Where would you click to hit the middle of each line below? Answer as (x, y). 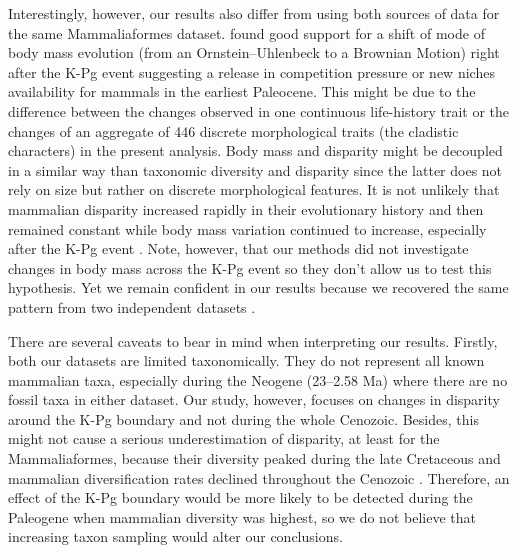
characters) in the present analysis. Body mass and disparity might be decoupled (255, 150)
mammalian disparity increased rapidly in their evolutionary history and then (246, 208)
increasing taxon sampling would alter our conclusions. (175, 536)
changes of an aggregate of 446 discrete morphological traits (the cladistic (233, 130)
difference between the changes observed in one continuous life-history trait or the (258, 110)
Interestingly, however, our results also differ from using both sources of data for (254, 13)
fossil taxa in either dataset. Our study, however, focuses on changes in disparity (254, 399)
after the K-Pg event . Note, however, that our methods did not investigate (238, 248)
